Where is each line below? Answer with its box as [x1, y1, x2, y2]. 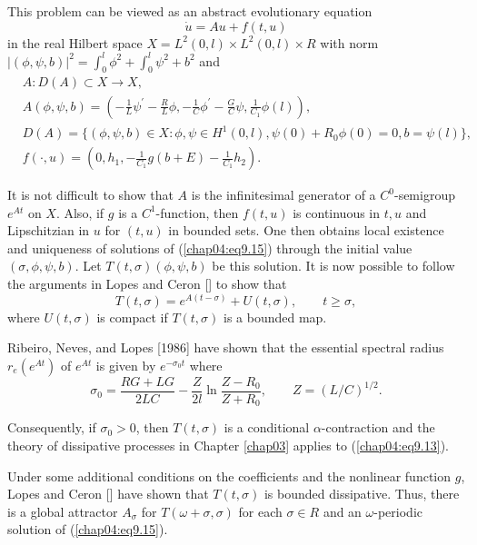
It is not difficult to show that [7, 185, 174, 204]
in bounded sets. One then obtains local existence [168, 221, 444, 240]
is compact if [96, 307, 168, 326]
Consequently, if [7, 418, 96, 437]
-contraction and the [321, 418, 435, 437]
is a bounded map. [223, 307, 327, 326]
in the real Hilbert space [7, 33, 143, 52]
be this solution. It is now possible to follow [212, 256, 455, 275]
